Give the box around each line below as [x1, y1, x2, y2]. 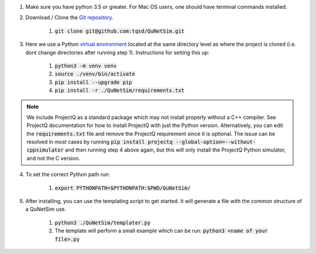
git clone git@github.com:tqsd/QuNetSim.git [54, 28, 185, 35]
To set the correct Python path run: [25, 171, 111, 178]
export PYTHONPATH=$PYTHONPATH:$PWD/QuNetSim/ [54, 184, 191, 191]
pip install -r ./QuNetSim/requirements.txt [54, 87, 185, 94]
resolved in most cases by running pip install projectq [26, 138, 173, 146]
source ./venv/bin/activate [54, 71, 136, 77]
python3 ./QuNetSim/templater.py [54, 219, 151, 226]
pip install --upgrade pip [54, 79, 132, 85]
